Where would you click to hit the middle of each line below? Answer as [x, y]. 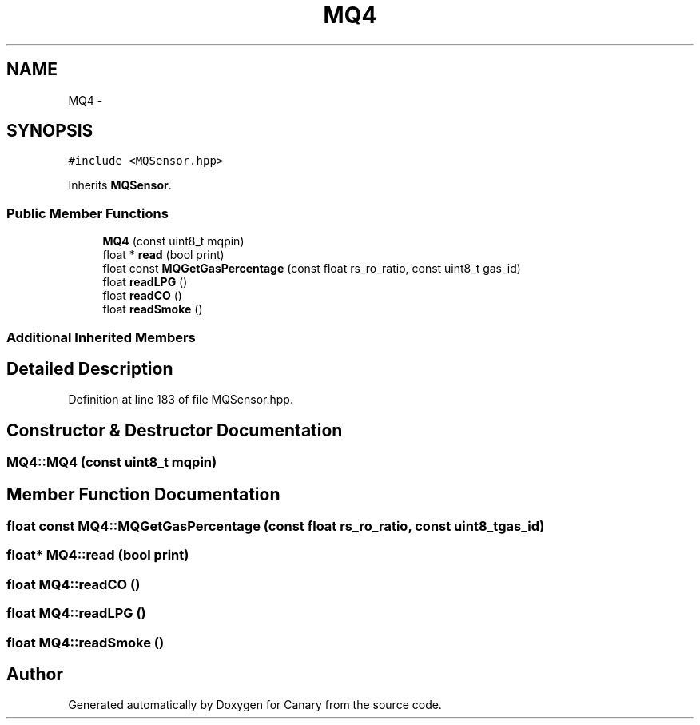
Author [35, 675]
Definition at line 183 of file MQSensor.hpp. [181, 400]
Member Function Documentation [143, 494]
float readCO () [142, 296]
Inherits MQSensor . [120, 185]
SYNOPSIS [50, 131]
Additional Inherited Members [101, 337]
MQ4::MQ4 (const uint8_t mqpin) [112, 462]
